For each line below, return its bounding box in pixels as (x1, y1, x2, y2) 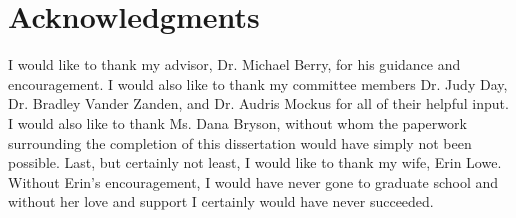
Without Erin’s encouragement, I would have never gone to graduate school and (8, 171, 499, 192)
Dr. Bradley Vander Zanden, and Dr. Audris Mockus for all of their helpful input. (8, 93, 509, 114)
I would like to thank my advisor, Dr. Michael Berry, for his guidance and (8, 54, 461, 75)
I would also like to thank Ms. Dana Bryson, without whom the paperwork (8, 112, 467, 133)
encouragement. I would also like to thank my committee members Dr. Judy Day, (8, 73, 508, 94)
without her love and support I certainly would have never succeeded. (8, 191, 434, 212)
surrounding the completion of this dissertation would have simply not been (8, 132, 472, 153)
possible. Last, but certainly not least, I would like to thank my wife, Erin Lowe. (8, 152, 502, 173)
